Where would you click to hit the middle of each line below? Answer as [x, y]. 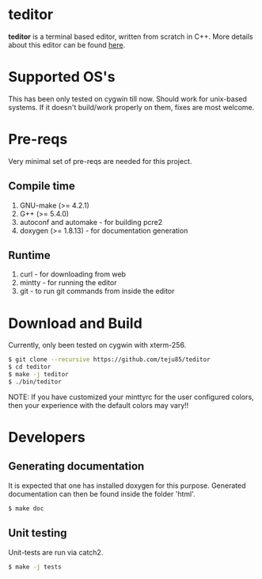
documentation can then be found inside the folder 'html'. [102, 493]
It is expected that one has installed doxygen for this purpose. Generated [127, 486]
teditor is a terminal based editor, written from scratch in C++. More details [131, 36]
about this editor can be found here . [67, 44]
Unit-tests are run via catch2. [56, 552]
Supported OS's [62, 77]
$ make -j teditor [38, 375]
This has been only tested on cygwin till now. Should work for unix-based [128, 99]
